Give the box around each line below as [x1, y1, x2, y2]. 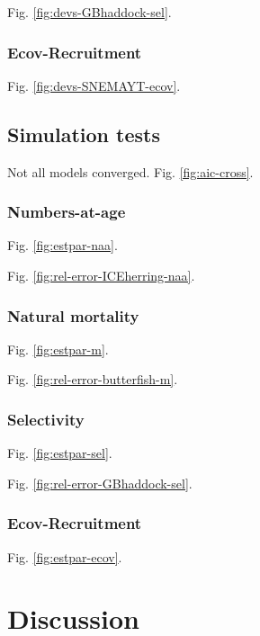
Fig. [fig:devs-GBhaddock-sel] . [7, 3, 172, 21]
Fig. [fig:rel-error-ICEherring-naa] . [7, 266, 195, 285]
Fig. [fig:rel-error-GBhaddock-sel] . [7, 473, 193, 492]
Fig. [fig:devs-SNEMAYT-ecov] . [7, 76, 181, 94]
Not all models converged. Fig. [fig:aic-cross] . [7, 162, 254, 181]
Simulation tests [7, 120, 160, 148]
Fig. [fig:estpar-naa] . [7, 236, 118, 255]
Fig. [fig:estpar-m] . [7, 339, 109, 358]
